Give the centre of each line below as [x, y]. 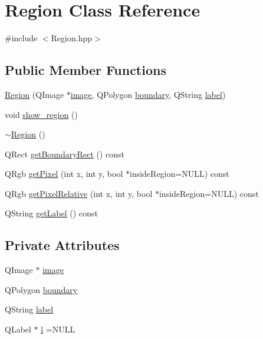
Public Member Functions [86, 70]
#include [21, 38]
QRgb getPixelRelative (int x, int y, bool [79, 193]
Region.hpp [72, 38]
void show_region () [41, 114]
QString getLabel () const [51, 213]
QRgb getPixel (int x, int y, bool [64, 174]
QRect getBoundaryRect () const [65, 154]
